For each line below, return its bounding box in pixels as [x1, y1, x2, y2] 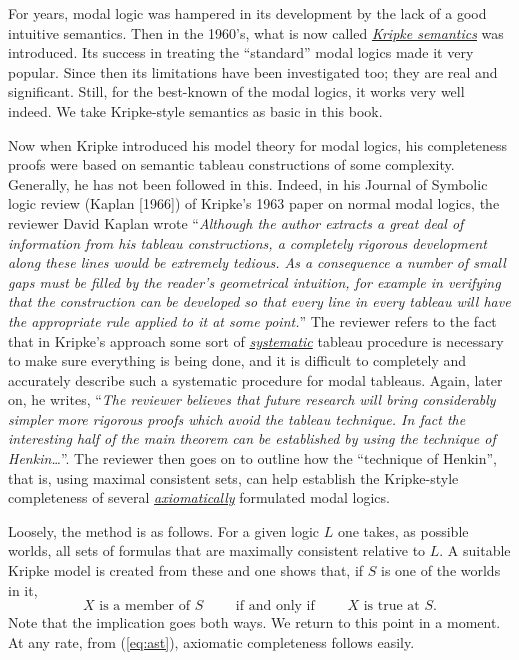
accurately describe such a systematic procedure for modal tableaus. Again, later [8, 369, 503, 390]
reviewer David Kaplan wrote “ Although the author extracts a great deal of [8, 212, 464, 233]
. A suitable [439, 540, 511, 561]
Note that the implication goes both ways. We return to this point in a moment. [8, 612, 501, 633]
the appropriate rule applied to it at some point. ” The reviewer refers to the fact [8, 310, 497, 331]
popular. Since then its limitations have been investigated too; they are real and [8, 61, 498, 82]
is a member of [99, 599, 190, 614]
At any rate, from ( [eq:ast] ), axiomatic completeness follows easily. [8, 631, 415, 652]
